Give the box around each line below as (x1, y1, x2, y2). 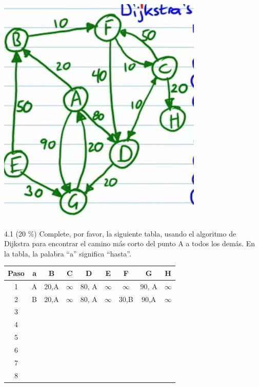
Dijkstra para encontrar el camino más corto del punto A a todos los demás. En (4, 238, 255, 249)
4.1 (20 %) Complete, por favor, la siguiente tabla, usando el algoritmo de (4, 228, 236, 239)
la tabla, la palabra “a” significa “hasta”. (4, 248, 131, 259)
